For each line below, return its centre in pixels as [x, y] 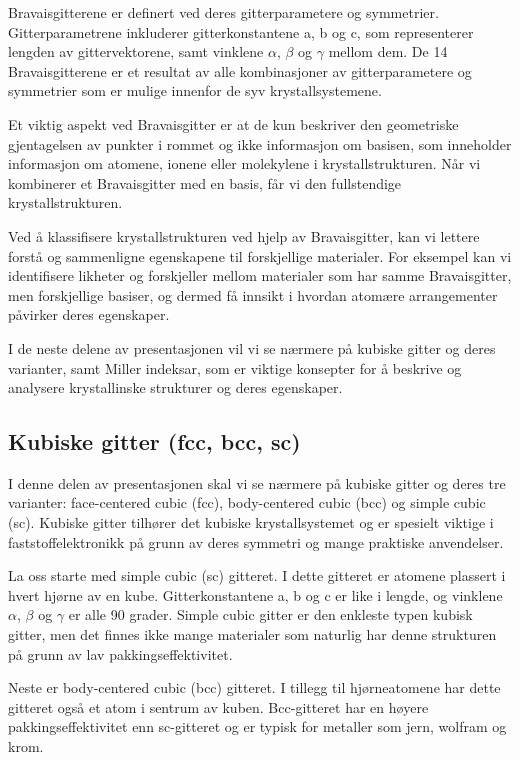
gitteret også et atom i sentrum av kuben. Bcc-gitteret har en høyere [218, 706]
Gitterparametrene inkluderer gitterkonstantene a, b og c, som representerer [241, 31]
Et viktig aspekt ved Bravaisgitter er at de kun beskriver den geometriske [233, 123]
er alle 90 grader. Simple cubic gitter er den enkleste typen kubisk [270, 614]
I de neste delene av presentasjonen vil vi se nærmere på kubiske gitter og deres [252, 347]
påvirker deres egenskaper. [89, 314]
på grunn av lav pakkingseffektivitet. [120, 653]
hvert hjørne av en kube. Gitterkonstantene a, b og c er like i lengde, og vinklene [255, 594]
